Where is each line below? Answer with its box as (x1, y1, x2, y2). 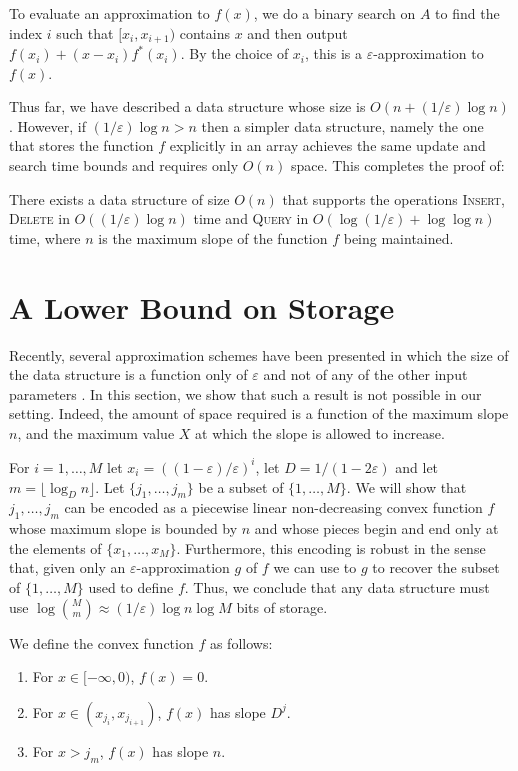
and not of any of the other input (263, 364, 468, 385)
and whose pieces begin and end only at (254, 518, 499, 539)
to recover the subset (372, 557, 500, 578)
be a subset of (198, 476, 284, 497)
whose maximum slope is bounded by (9, 518, 238, 539)
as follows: (209, 632, 273, 653)
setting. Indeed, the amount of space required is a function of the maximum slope (9, 403, 509, 424)
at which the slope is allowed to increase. (195, 422, 445, 443)
